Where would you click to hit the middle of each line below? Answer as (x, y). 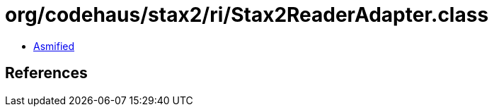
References (46, 73)
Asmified (54, 46)
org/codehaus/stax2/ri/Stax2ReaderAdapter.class (247, 15)
